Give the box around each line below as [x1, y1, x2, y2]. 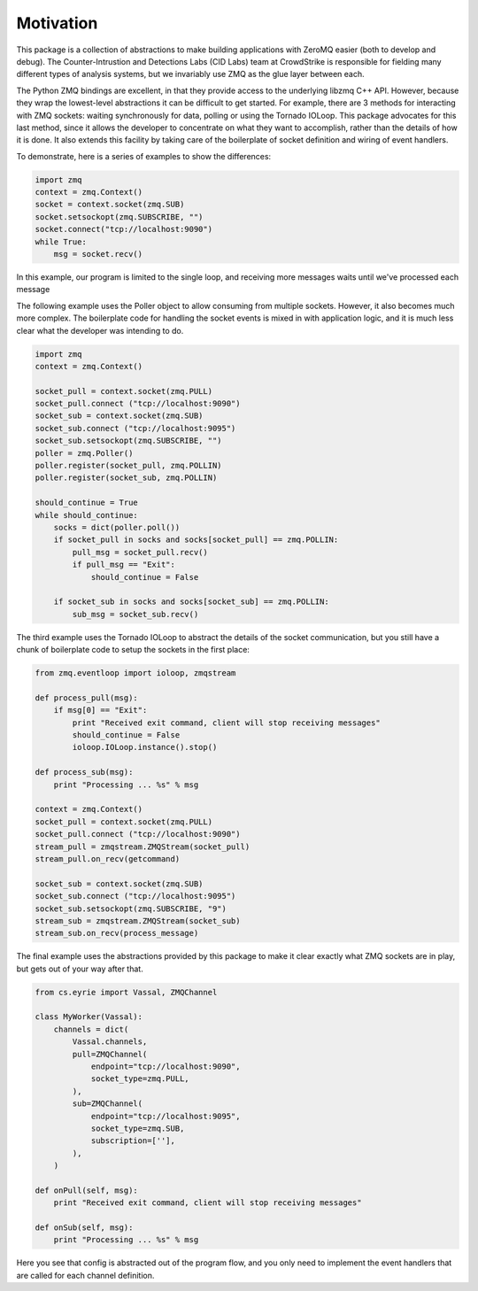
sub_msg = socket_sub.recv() [72, 609, 199, 619]
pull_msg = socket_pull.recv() [72, 547, 208, 557]
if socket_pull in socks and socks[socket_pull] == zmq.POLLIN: [53, 535, 339, 545]
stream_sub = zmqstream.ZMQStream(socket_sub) [35, 916, 241, 925]
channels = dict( [53, 1024, 129, 1034]
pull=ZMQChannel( [72, 1049, 148, 1059]
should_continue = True [35, 498, 139, 508]
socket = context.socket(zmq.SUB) [35, 199, 185, 210]
